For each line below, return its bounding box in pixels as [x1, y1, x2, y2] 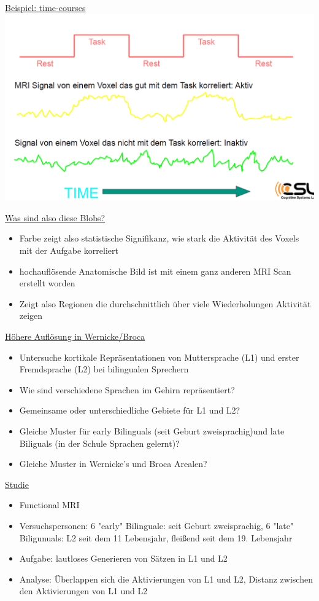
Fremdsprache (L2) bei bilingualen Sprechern [19, 363, 189, 375]
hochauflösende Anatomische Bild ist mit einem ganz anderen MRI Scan [19, 264, 291, 277]
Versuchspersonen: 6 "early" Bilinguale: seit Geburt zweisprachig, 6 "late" [19, 519, 294, 532]
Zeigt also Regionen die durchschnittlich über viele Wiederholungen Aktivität [19, 297, 311, 310]
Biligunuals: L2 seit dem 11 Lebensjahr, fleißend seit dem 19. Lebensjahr [19, 531, 293, 544]
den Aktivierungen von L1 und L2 [19, 584, 148, 597]
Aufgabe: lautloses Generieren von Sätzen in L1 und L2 [19, 552, 228, 565]
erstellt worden [19, 277, 75, 289]
